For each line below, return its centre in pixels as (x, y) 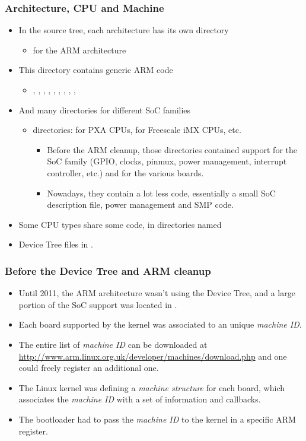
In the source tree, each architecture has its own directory (124, 30)
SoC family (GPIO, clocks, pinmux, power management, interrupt (167, 161)
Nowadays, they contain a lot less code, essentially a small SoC (161, 193)
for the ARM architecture (79, 50)
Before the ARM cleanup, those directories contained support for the (172, 149)
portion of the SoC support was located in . (98, 304)
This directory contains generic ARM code (96, 70)
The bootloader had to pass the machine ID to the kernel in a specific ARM (157, 419)
